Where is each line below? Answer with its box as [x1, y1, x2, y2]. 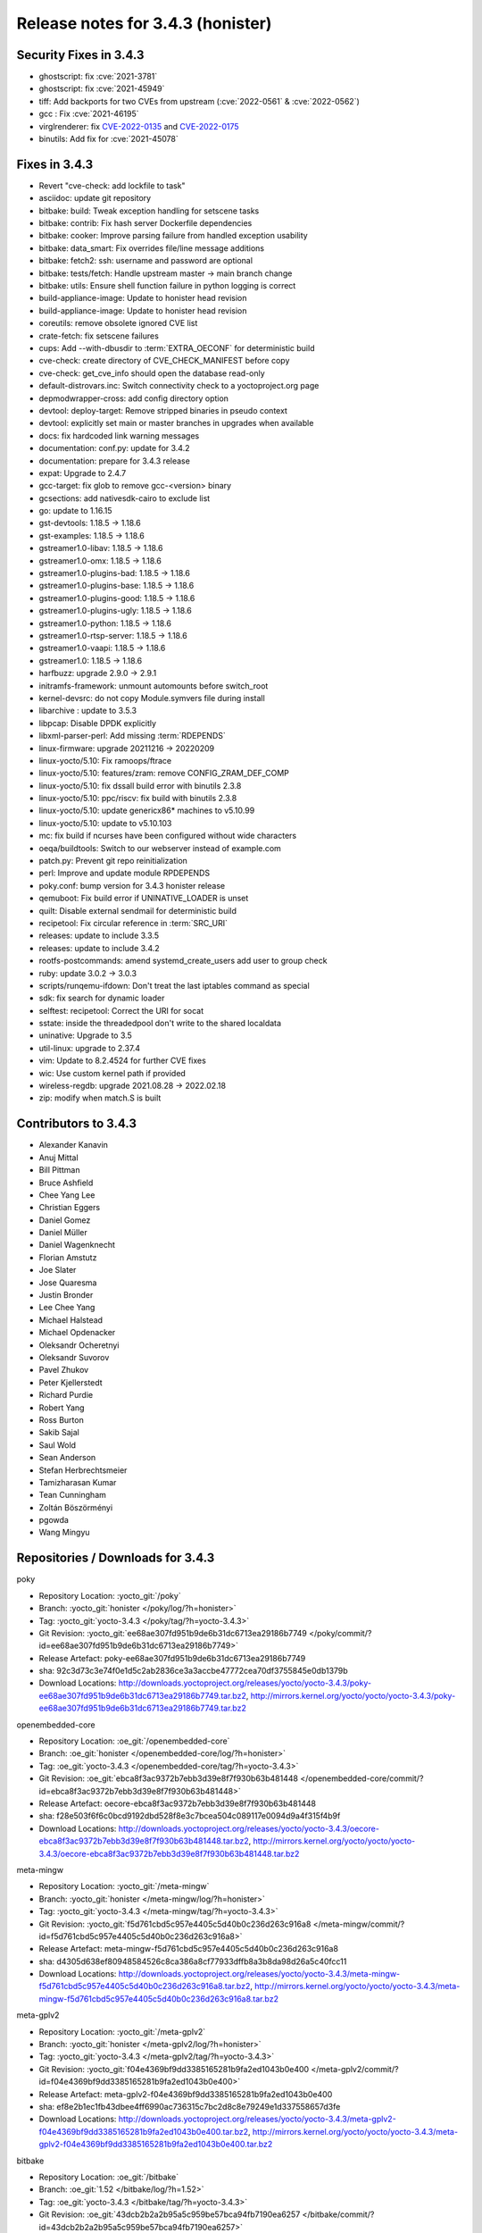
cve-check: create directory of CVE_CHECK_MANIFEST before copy [38, 355, 290, 366]
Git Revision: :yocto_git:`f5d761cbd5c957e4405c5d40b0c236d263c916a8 [38, 1919, 312, 1929]
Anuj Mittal [38, 1152, 79, 1163]
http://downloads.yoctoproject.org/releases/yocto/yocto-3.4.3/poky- [118, 1677, 372, 1688]
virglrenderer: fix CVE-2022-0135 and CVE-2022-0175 [38, 121, 240, 131]
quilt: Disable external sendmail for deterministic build [38, 905, 237, 916]
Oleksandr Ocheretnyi [38, 1340, 120, 1351]
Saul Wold [38, 1439, 76, 1451]
